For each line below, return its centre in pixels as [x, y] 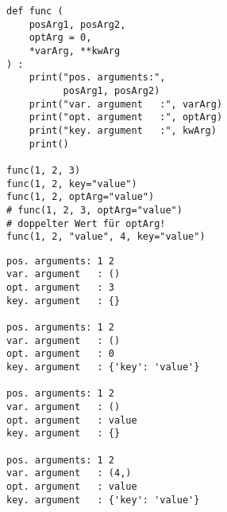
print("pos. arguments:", [97, 78]
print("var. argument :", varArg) [126, 104]
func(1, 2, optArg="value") [81, 197]
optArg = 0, [60, 38]
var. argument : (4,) [69, 473]
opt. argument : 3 [61, 288]
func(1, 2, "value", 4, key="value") [106, 237]
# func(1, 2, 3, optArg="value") [94, 210]
